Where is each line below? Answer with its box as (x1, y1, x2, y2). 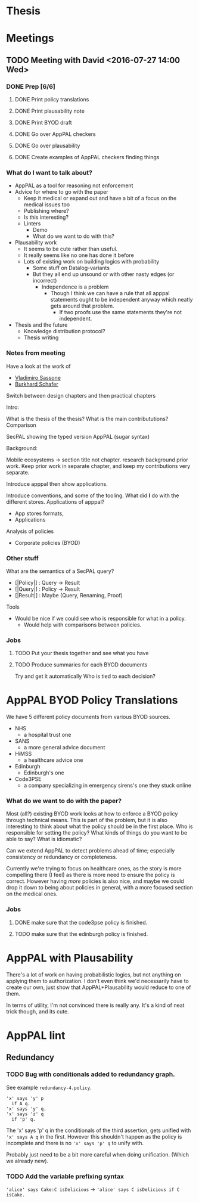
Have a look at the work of (6, 362, 71, 370)
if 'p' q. (11, 1116, 36, 1122)
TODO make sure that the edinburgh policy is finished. (14, 930, 148, 937)
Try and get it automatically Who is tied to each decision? (14, 672, 156, 680)
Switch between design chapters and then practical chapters (6, 392, 156, 399)
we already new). (6, 1157, 49, 1164)
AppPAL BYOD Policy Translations (6, 693, 178, 707)
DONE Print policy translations (14, 96, 89, 103)
